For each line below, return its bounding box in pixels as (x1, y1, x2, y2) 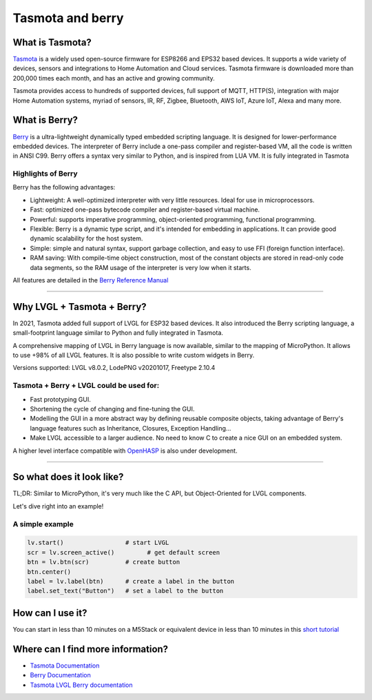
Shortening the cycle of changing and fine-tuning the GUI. (30, 404, 195, 413)
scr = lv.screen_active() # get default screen (27, 548, 220, 556)
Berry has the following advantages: (12, 183, 116, 192)
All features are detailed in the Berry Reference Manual (12, 276, 169, 284)
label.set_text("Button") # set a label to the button (27, 587, 224, 595)
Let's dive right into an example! (12, 502, 104, 510)
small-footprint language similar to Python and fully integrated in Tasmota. (12, 329, 224, 337)
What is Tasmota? (12, 37, 92, 48)
